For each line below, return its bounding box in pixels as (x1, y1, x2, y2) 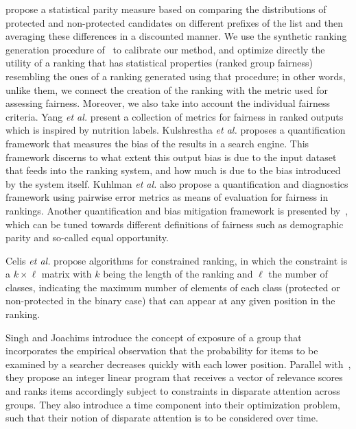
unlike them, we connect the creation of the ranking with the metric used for (5, 82, 328, 97)
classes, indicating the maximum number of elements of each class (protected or (5, 280, 340, 294)
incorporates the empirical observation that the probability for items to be (5, 343, 318, 358)
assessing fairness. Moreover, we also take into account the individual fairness (5, 96, 330, 110)
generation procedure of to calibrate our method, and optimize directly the (5, 42, 325, 56)
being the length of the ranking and (103, 267, 253, 281)
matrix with (41, 267, 92, 281)
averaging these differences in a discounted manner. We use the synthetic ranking (5, 29, 347, 43)
